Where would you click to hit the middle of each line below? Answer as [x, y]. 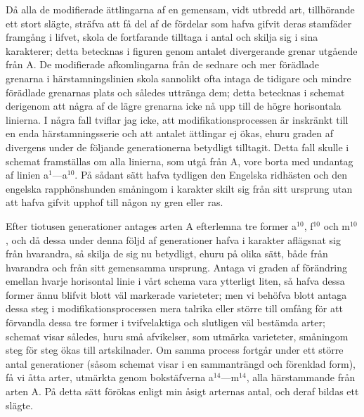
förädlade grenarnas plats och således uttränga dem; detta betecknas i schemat [175, 92]
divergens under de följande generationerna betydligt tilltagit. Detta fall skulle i [177, 147]
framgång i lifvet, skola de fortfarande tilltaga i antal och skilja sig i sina [162, 37]
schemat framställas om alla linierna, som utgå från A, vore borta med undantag [180, 161]
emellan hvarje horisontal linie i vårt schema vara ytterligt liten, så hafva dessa [175, 281]
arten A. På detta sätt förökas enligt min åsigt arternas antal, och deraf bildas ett [182, 391]
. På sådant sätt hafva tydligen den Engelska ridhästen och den [211, 175]
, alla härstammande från [301, 377]
